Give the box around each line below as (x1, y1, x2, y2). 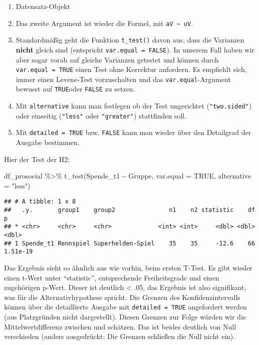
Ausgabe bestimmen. (16, 137, 80, 147)
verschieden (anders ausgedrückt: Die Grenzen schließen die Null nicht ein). (4, 331, 235, 341)
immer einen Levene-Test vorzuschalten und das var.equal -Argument (16, 73, 231, 84)
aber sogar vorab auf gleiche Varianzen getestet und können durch (16, 54, 219, 64)
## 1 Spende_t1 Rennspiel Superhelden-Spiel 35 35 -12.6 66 (4, 239, 255, 247)
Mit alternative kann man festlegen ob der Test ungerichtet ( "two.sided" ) (16, 100, 252, 111)
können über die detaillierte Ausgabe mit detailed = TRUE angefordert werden (4, 301, 247, 312)
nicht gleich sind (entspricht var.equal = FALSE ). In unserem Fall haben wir (16, 44, 254, 54)
